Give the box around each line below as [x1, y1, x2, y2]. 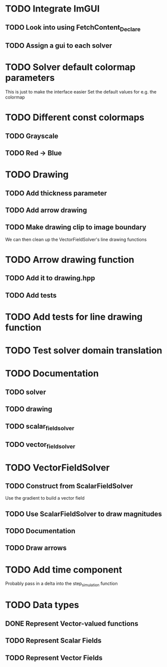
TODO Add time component [5, 564, 122, 576]
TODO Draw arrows [5, 544, 67, 552]
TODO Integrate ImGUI [5, 3, 100, 15]
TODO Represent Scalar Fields [5, 636, 102, 645]
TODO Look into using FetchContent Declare [5, 23, 141, 33]
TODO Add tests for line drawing [5, 311, 143, 322]
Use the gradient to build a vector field [5, 495, 85, 501]
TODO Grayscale [5, 132, 59, 140]
